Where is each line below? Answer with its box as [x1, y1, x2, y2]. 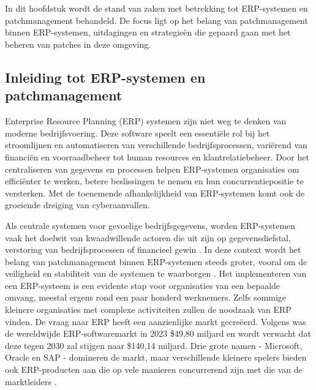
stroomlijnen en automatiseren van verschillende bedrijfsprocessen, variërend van [5, 138, 307, 151]
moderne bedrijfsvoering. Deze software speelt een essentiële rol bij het [5, 126, 270, 139]
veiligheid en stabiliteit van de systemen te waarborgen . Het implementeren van [5, 267, 307, 280]
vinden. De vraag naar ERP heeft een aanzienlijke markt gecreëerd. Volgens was [5, 315, 306, 328]
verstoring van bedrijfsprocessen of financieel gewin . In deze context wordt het [5, 243, 301, 256]
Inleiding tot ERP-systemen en [5, 67, 206, 86]
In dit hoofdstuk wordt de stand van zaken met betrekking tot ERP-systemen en [5, 2, 308, 15]
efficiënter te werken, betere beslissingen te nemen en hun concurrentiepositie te [5, 174, 304, 187]
